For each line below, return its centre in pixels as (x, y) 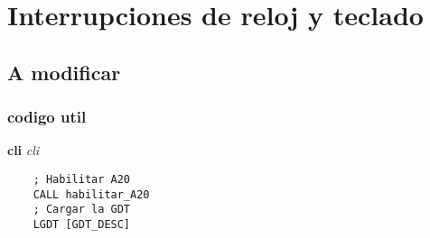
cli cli (23, 150)
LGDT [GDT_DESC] (82, 224)
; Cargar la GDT (82, 210)
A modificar (64, 72)
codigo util (47, 117)
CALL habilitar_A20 (91, 194)
